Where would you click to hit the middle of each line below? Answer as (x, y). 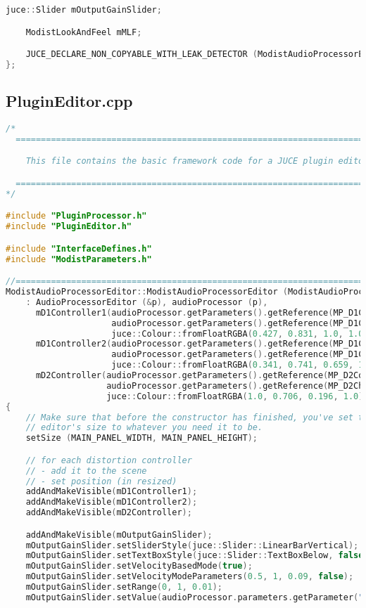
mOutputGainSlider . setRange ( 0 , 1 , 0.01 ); (124, 587)
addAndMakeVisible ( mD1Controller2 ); (112, 502)
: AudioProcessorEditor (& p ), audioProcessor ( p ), (147, 302)
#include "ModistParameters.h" (79, 259)
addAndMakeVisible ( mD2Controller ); (109, 513)
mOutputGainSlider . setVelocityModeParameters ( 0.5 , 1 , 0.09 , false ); (190, 577)
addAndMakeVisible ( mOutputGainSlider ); (119, 535)
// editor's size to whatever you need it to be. (144, 428)
